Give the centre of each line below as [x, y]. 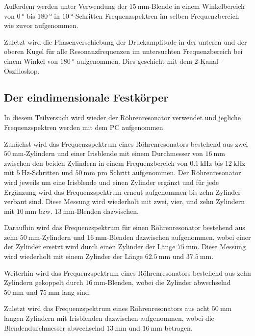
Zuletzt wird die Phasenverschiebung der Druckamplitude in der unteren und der [126, 41]
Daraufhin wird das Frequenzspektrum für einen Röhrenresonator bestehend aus [125, 227]
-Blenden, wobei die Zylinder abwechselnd [168, 282]
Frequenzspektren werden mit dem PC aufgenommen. [85, 127]
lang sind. [76, 292]
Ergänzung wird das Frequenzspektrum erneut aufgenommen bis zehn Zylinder [122, 192]
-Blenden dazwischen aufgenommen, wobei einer [179, 237]
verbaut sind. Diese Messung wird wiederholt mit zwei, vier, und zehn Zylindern [125, 201]
